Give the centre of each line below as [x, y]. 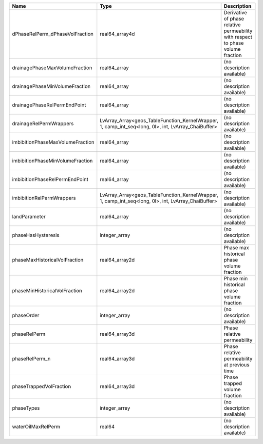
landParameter [29, 216]
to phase [234, 43]
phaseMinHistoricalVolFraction [47, 291]
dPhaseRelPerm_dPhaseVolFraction [53, 34]
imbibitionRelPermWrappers [44, 198]
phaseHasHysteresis [36, 235]
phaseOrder [26, 315]
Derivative [235, 12]
